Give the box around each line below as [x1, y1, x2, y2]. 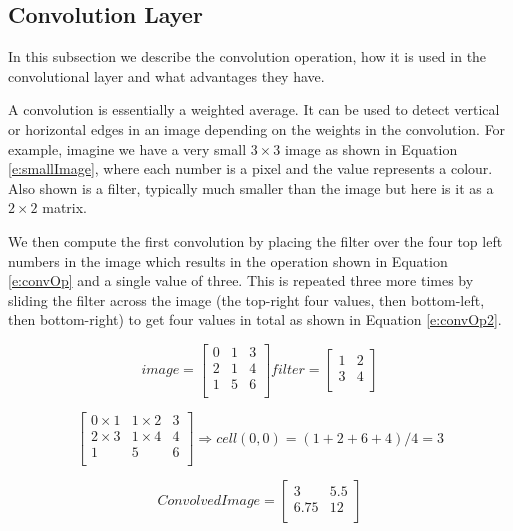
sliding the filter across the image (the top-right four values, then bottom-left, [8, 289, 485, 310]
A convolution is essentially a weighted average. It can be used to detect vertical [8, 99, 500, 120]
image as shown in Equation [284, 138, 458, 159]
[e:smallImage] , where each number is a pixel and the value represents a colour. [8, 158, 493, 179]
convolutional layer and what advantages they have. [8, 65, 325, 86]
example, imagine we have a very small [8, 138, 247, 159]
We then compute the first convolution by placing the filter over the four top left [8, 230, 503, 251]
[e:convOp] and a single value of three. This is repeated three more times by [8, 270, 474, 291]
